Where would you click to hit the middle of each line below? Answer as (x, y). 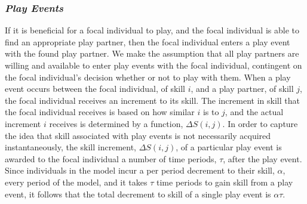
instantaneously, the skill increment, (71, 147)
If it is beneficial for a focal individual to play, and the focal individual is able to (152, 30)
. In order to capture (260, 123)
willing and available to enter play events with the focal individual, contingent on (153, 65)
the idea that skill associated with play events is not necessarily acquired (138, 135)
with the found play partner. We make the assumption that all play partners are (152, 53)
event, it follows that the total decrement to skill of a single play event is (138, 194)
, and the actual (254, 112)
